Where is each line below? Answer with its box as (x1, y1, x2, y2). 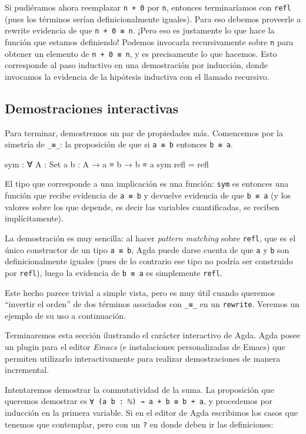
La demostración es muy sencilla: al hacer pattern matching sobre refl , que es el (5, 231, 296, 244)
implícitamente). (5, 212, 64, 224)
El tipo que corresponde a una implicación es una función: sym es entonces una (5, 177, 289, 190)
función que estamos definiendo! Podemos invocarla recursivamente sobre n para (5, 35, 294, 48)
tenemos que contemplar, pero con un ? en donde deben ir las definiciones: (5, 418, 274, 430)
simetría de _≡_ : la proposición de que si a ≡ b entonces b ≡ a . (5, 138, 233, 150)
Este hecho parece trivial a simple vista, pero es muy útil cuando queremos (5, 286, 275, 298)
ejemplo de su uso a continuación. (5, 309, 126, 321)
